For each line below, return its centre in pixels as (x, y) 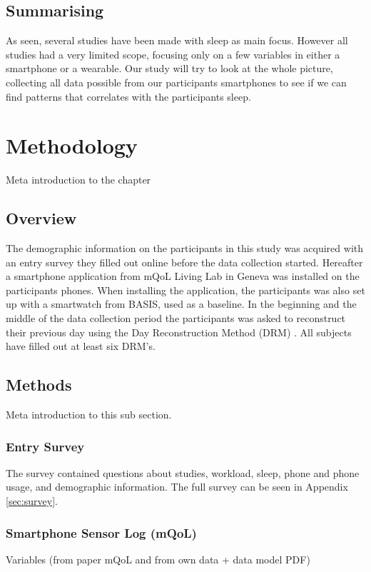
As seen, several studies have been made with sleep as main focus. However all (177, 40)
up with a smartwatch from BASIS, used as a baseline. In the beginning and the (181, 304)
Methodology (72, 145)
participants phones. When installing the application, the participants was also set (185, 290)
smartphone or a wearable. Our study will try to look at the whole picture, (169, 68)
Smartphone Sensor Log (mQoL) (101, 532)
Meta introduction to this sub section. (89, 415)
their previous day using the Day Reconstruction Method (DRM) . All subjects (179, 332)
